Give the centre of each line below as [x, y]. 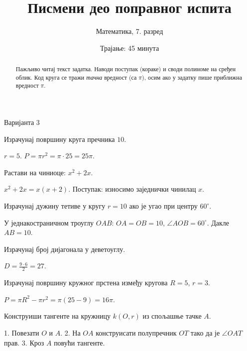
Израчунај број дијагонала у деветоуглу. [65, 249]
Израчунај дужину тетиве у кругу [55, 206]
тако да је [205, 333]
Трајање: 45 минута [129, 48]
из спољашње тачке [172, 316]
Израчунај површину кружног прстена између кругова [86, 283]
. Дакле [218, 222]
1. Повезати [22, 333]
